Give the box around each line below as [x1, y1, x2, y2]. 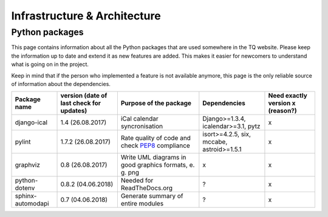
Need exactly [268, 92, 308, 100]
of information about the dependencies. [11, 80, 111, 87]
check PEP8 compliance [120, 141, 191, 150]
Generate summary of [120, 192, 183, 200]
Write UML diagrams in [120, 153, 186, 162]
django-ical [15, 118, 48, 127]
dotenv [15, 184, 35, 192]
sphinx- [15, 192, 37, 200]
